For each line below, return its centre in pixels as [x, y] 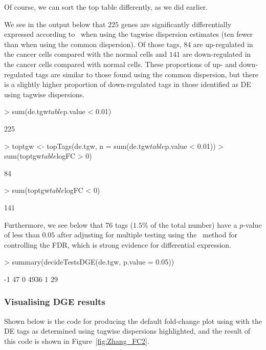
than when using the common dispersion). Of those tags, [93, 44]
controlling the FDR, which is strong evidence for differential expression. [118, 244]
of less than [22, 235]
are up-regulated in [223, 44]
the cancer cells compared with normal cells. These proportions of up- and [120, 64]
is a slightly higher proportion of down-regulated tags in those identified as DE [128, 84]
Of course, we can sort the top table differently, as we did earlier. [106, 7]
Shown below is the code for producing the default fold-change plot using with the [133, 321]
